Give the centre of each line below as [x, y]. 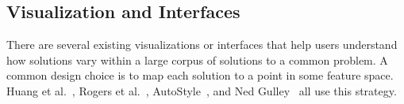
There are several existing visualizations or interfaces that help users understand [202, 45]
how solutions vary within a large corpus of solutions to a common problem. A [197, 59]
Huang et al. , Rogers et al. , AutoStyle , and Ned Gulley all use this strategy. [202, 90]
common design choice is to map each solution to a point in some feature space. [200, 75]
